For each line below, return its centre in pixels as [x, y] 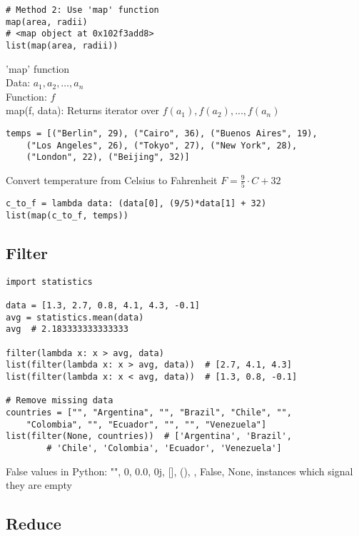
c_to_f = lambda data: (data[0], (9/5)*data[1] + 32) [136, 204]
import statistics [49, 282]
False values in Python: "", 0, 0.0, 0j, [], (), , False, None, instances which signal [179, 471]
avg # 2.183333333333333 [67, 329]
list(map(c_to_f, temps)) [67, 215]
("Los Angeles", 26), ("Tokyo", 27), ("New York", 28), [162, 145]
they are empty [39, 485]
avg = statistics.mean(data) [75, 317]
